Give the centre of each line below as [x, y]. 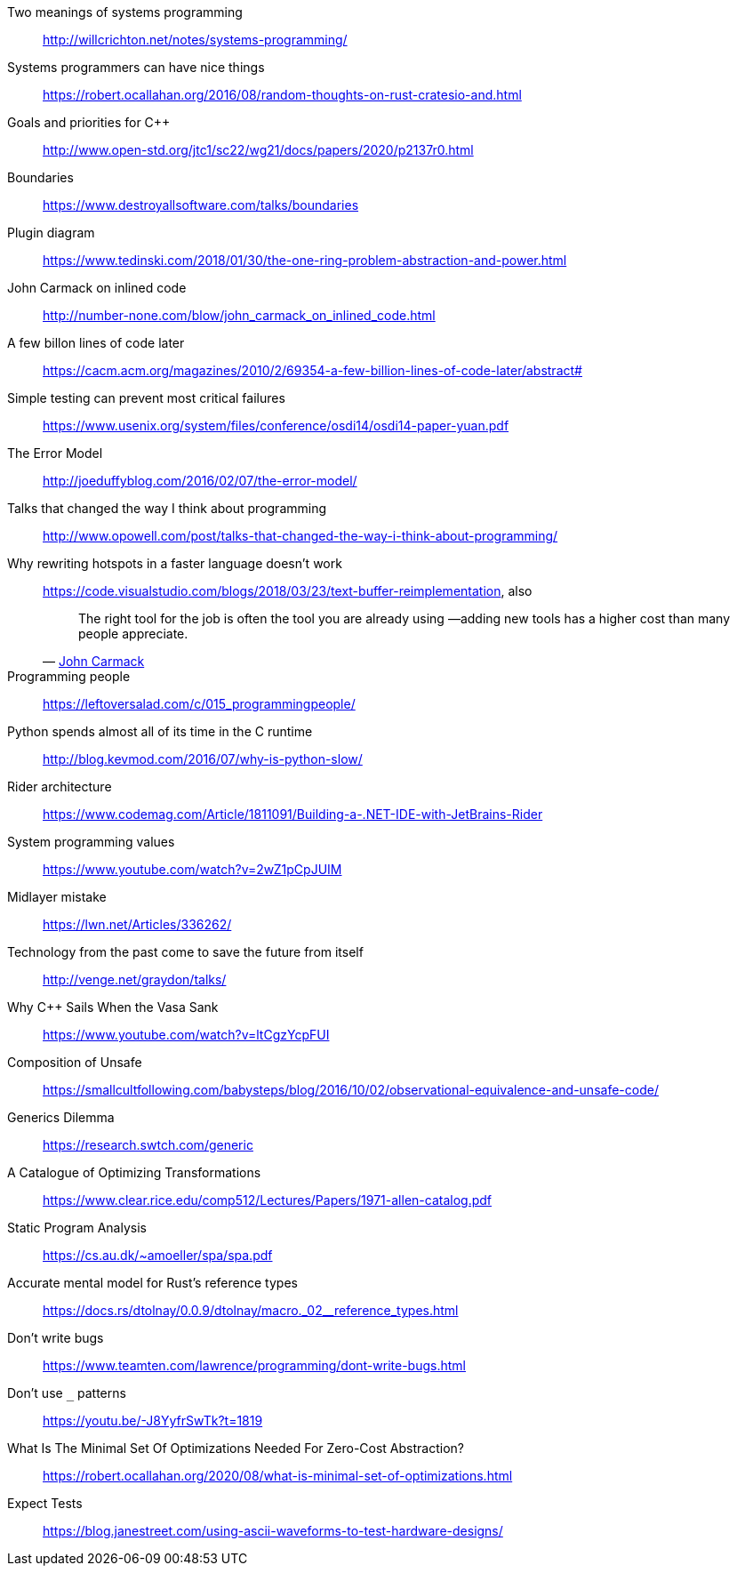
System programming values [91, 842]
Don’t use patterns [67, 1393]
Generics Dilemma [61, 1117]
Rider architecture [60, 786]
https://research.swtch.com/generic [148, 1145]
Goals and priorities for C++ [89, 122]
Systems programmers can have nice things [136, 67]
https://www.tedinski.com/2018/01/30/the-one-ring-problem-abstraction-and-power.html [305, 260]
